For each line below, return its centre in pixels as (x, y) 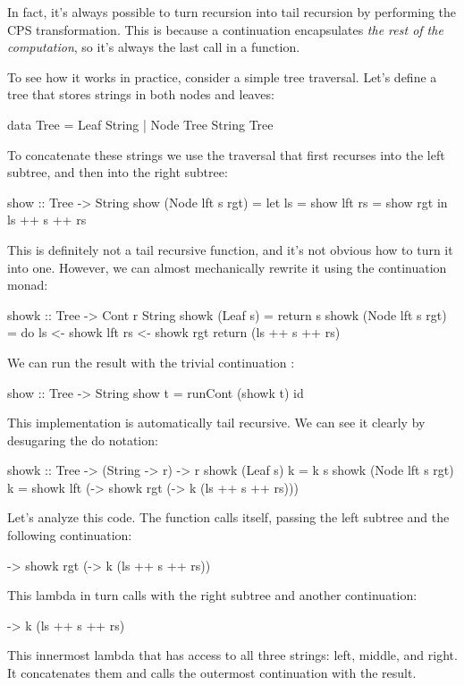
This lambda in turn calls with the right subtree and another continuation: (212, 595)
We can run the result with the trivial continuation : (151, 362)
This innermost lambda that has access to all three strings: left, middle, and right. (232, 655)
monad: (28, 285)
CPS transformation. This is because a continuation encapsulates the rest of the (225, 29)
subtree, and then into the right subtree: (118, 172)
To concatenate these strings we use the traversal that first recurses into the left (226, 154)
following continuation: (70, 535)
